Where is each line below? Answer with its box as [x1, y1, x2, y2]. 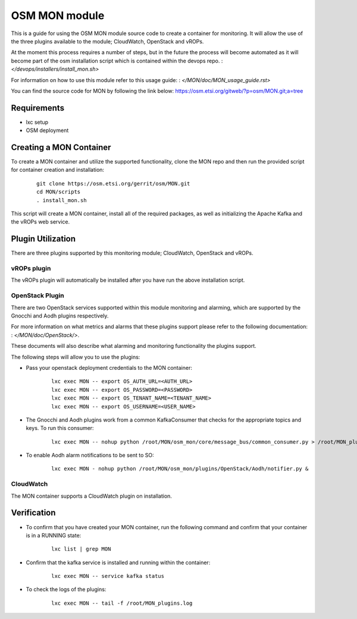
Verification [11, 508, 56, 518]
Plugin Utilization [11, 234, 76, 244]
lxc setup [26, 118, 49, 125]
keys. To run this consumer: [26, 425, 95, 432]
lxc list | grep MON [51, 546, 111, 552]
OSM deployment [26, 127, 69, 134]
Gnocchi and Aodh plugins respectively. [11, 312, 109, 319]
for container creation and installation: [11, 166, 104, 174]
